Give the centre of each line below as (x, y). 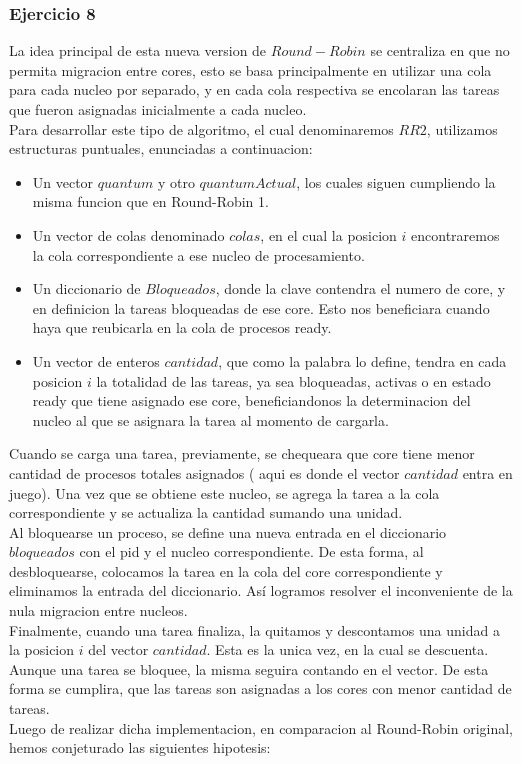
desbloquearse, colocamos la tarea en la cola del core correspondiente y (226, 570)
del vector (118, 649)
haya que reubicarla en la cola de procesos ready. (182, 327)
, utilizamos (462, 128)
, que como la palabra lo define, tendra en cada (362, 360)
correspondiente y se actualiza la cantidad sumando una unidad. (206, 512)
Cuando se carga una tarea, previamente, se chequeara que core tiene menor (242, 453)
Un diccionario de (86, 288)
